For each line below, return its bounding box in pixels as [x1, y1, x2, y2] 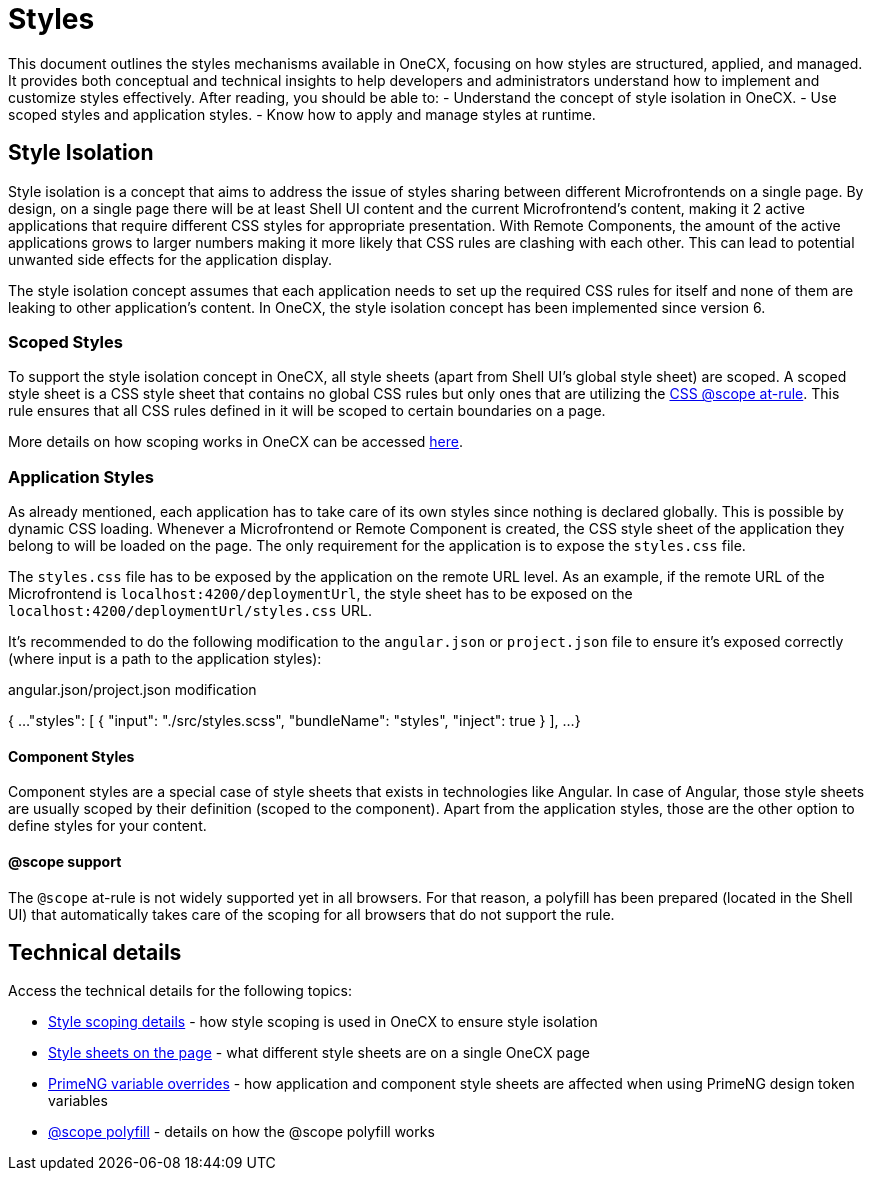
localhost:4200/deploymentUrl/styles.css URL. [8, 602, 373, 620]
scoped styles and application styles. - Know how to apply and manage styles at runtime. [8, 105, 596, 123]
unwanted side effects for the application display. [8, 250, 333, 268]
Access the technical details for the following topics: [8, 982, 352, 1000]
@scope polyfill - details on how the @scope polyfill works [48, 1123, 435, 1141]
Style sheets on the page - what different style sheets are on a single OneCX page [48, 1044, 590, 1062]
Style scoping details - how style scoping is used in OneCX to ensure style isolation [48, 1013, 598, 1031]
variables [48, 1092, 108, 1110]
